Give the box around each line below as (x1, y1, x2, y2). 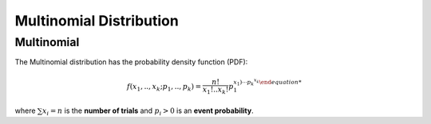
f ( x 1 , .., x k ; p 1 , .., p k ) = (126, 82, 202, 93)
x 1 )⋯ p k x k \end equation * (233, 76, 302, 87)
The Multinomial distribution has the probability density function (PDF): (14, 57, 248, 67)
